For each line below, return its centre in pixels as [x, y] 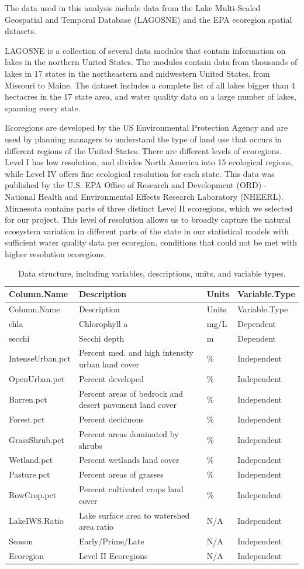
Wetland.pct [31, 460]
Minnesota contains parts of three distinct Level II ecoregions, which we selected [149, 208]
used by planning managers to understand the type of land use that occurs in [143, 139]
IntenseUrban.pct [40, 358]
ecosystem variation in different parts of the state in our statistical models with [147, 231]
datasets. [20, 31]
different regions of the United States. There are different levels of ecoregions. [143, 150]
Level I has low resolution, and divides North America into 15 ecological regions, [149, 162]
